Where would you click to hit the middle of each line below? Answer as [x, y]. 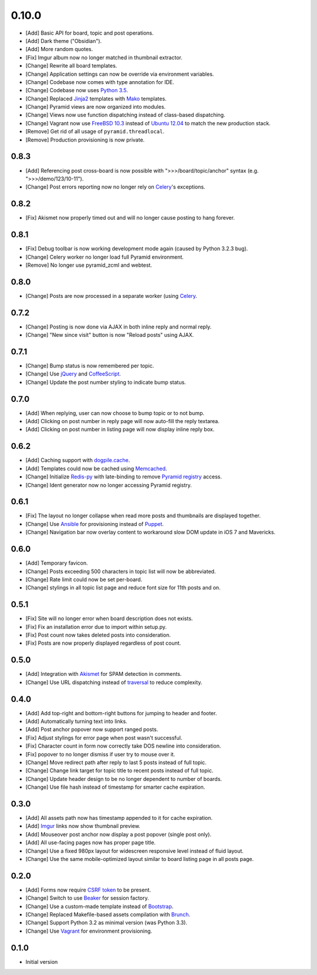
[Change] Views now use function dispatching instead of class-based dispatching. [125, 115]
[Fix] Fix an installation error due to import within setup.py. [96, 626]
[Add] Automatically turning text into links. [76, 721]
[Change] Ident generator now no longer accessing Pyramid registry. [109, 485]
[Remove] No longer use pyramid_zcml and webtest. [89, 265]
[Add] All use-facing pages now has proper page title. [90, 843]
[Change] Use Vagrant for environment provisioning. [89, 931]
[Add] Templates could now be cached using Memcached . [96, 468]
